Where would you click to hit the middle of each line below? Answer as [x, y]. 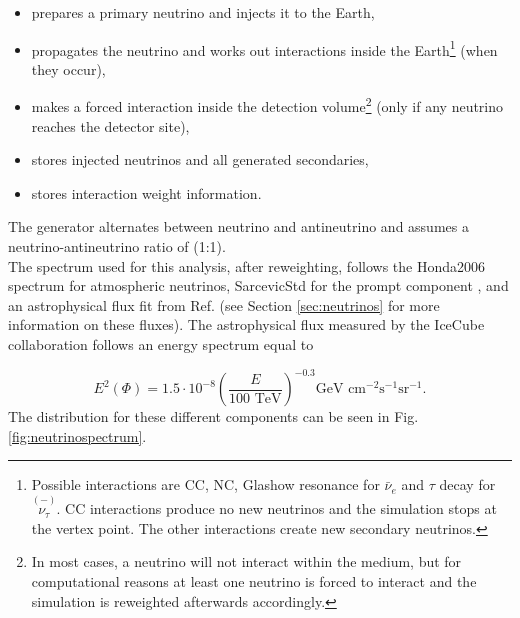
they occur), [68, 68]
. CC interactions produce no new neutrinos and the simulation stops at [276, 508]
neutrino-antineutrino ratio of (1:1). [117, 246]
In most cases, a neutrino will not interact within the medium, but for [246, 561]
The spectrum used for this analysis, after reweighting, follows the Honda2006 [247, 265]
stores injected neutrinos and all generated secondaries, [200, 159]
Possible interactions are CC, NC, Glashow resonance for [205, 484]
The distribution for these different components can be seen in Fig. [213, 416]
